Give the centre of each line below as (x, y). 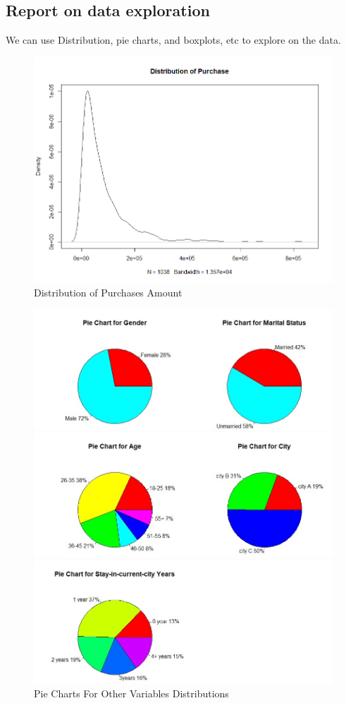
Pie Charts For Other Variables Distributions (131, 693)
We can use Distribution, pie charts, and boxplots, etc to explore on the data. (173, 40)
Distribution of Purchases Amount (108, 292)
